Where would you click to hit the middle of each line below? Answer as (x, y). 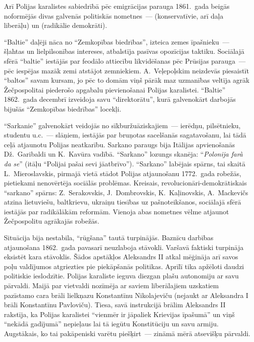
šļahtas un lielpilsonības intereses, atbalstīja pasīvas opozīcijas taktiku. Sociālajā (124, 51)
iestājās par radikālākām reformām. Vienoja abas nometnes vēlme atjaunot (116, 211)
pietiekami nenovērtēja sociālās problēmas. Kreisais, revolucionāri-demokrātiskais (126, 183)
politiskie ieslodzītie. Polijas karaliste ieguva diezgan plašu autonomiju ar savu (121, 276)
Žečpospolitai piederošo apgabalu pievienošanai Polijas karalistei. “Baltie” (115, 89)
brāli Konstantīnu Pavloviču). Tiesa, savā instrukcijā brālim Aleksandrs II (115, 305)
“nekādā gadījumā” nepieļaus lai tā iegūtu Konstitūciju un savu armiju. (111, 324)
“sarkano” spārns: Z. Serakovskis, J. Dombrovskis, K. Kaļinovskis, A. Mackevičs (126, 192)
